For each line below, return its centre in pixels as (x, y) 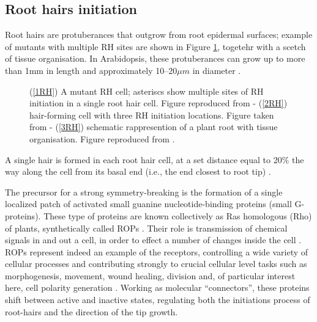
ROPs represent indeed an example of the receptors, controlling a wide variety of (157, 251)
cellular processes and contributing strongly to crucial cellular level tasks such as (156, 264)
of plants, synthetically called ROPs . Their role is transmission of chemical (146, 228)
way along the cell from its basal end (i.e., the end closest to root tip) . (138, 171)
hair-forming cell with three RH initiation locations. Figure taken (152, 115)
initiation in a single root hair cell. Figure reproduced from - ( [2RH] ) (158, 103)
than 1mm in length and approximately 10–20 (91, 70)
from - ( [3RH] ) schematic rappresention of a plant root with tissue (154, 127)
